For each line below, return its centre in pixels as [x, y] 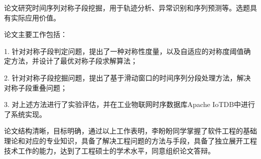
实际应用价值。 [35, 17]
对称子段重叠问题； [36, 87]
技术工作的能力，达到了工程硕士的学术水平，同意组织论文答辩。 [109, 150]
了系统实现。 [25, 114]
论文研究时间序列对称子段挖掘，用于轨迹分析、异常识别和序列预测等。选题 [127, 7]
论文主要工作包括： [36, 34]
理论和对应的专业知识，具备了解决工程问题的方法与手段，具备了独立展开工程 [130, 140]
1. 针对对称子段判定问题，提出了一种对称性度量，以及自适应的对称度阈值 [124, 51]
